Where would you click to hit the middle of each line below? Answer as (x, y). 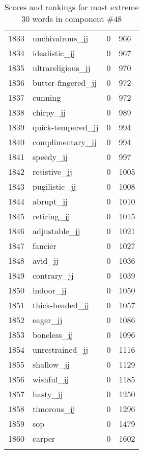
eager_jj (48, 320)
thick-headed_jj (61, 305)
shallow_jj (51, 364)
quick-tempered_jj (66, 127)
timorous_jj (54, 409)
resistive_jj (53, 172)
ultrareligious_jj (62, 68)
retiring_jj (51, 216)
